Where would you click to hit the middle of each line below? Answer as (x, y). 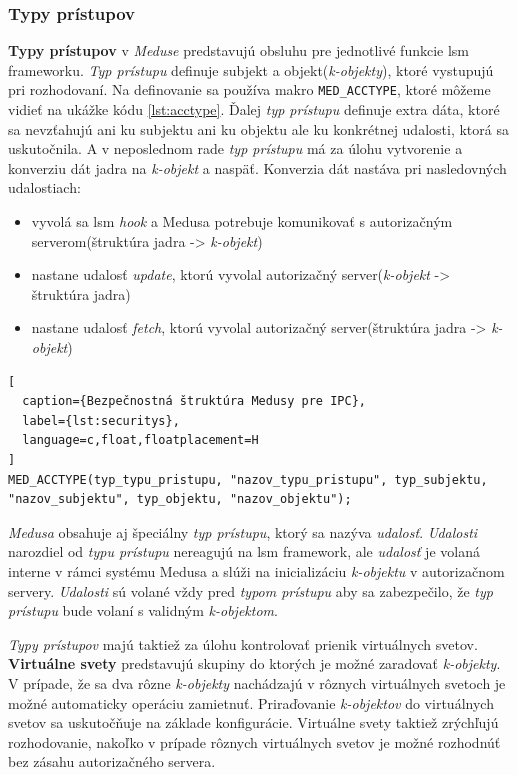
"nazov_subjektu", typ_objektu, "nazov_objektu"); (180, 499)
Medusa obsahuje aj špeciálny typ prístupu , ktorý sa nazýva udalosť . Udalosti (243, 531)
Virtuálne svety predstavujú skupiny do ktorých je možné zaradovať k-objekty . (254, 663)
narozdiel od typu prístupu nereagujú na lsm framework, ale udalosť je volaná (244, 551)
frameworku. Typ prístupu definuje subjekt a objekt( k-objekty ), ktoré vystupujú (251, 69)
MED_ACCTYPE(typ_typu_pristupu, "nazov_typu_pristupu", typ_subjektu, (248, 479)
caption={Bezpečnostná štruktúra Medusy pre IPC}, (194, 401)
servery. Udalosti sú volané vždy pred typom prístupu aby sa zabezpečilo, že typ (250, 590)
